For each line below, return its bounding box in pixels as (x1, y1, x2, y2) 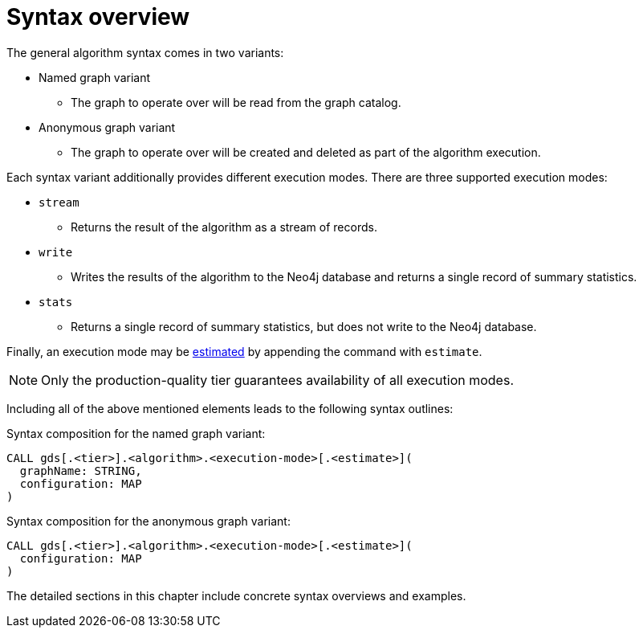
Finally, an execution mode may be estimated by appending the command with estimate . (6, 344, 482, 358)
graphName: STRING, (19, 464, 142, 477)
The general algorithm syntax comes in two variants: (6, 45, 284, 59)
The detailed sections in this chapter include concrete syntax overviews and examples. (6, 588, 466, 603)
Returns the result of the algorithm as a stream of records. (71, 219, 377, 234)
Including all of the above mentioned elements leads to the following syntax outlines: (6, 401, 454, 415)
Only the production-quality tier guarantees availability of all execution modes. (41, 371, 514, 388)
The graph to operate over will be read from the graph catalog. (71, 95, 401, 109)
